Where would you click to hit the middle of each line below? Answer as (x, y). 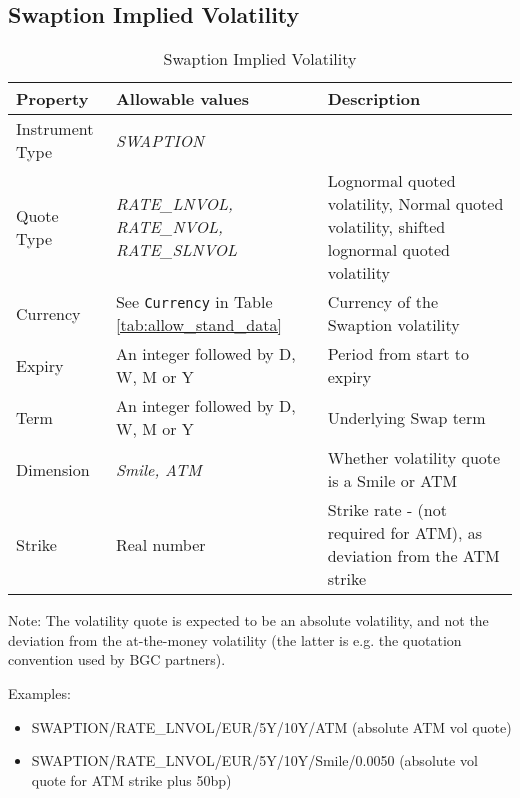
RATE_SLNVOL (176, 250)
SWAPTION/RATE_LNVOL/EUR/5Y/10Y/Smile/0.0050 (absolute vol (254, 760)
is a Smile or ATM (392, 481)
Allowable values (182, 99)
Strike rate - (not (387, 510)
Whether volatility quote (414, 458)
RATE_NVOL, (169, 227)
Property (52, 99)
